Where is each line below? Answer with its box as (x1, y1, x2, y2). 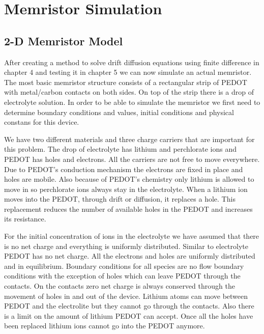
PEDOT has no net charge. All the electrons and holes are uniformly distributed (4, 250, 255, 261)
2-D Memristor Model (4, 33, 123, 48)
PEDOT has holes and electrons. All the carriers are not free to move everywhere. (4, 153, 260, 164)
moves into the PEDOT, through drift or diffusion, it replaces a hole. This (4, 193, 236, 204)
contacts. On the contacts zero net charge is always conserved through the (4, 281, 235, 291)
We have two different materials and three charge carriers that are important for (4, 133, 255, 144)
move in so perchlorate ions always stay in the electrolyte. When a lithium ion (4, 183, 248, 194)
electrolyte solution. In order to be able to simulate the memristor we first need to (4, 96, 260, 107)
